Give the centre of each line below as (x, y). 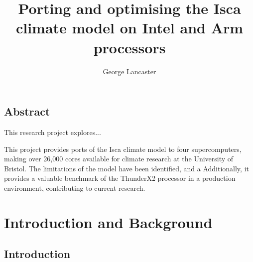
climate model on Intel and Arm (129, 28)
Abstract (27, 111)
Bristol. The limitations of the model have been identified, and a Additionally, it (126, 168)
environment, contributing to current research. (75, 188)
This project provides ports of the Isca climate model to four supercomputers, (123, 149)
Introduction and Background (108, 222)
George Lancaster (129, 71)
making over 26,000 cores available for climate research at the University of (119, 159)
